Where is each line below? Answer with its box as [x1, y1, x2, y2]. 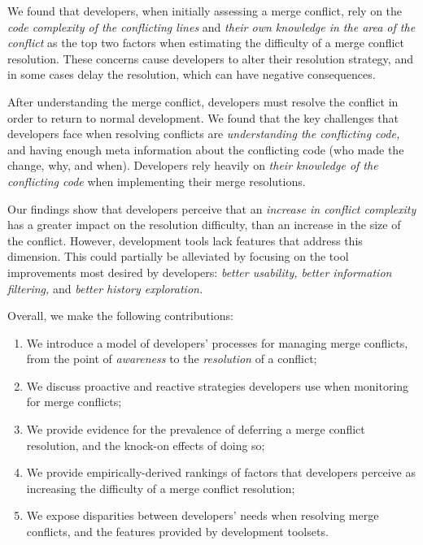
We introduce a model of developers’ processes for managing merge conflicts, [26, 334, 408, 351]
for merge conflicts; [26, 393, 122, 410]
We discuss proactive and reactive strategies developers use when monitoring [26, 377, 409, 394]
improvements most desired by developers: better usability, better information [7, 263, 392, 280]
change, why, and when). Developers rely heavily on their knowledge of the [7, 157, 378, 174]
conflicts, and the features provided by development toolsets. [26, 523, 329, 540]
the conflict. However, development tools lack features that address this [7, 231, 363, 249]
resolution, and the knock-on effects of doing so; [26, 436, 265, 453]
